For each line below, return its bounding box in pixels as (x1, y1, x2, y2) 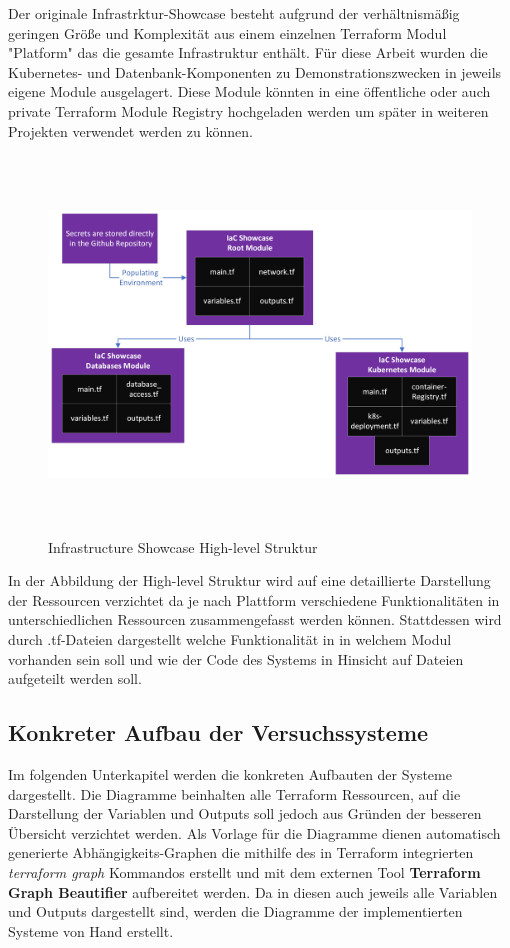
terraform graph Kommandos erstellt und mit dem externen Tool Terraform (8, 862, 481, 883)
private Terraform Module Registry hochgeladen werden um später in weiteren (8, 100, 489, 121)
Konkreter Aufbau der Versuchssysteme (8, 717, 429, 748)
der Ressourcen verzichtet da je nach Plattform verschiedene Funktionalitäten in (8, 589, 500, 610)
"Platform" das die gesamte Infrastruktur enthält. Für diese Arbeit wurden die (8, 42, 488, 63)
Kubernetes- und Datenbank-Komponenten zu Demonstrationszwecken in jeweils (8, 61, 502, 82)
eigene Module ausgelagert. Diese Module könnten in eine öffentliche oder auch (8, 81, 491, 102)
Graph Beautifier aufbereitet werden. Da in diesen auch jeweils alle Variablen (8, 881, 498, 902)
